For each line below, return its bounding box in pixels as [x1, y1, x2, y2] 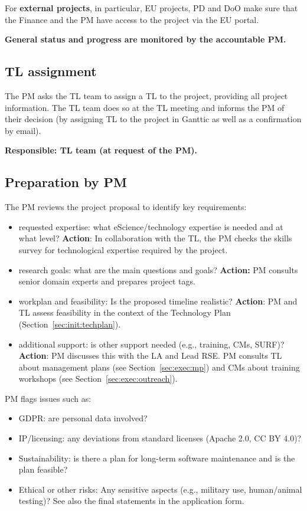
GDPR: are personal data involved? [18, 412, 148, 424]
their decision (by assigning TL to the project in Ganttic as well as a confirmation [5, 113, 302, 125]
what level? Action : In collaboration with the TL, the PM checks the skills [18, 232, 292, 244]
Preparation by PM [5, 173, 127, 191]
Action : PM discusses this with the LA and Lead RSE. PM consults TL [18, 349, 282, 362]
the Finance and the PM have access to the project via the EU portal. [5, 13, 259, 25]
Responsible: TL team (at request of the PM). [5, 144, 197, 156]
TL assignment [5, 62, 97, 80]
